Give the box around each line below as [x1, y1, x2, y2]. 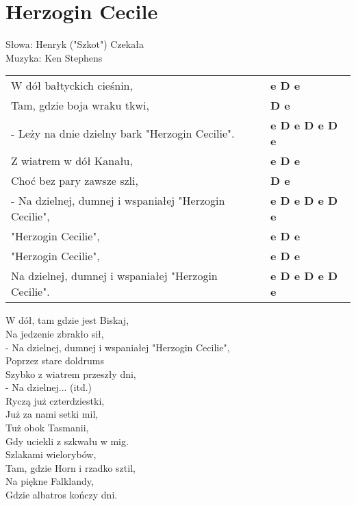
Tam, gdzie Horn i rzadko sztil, [5, 460, 136, 475]
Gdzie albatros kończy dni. [5, 488, 118, 502]
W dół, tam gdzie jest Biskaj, [5, 313, 129, 327]
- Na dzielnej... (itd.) [5, 380, 92, 394]
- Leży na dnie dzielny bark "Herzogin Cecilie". [11, 125, 235, 141]
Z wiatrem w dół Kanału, [11, 153, 133, 169]
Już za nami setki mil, [5, 407, 99, 421]
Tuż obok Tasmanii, [5, 420, 89, 435]
